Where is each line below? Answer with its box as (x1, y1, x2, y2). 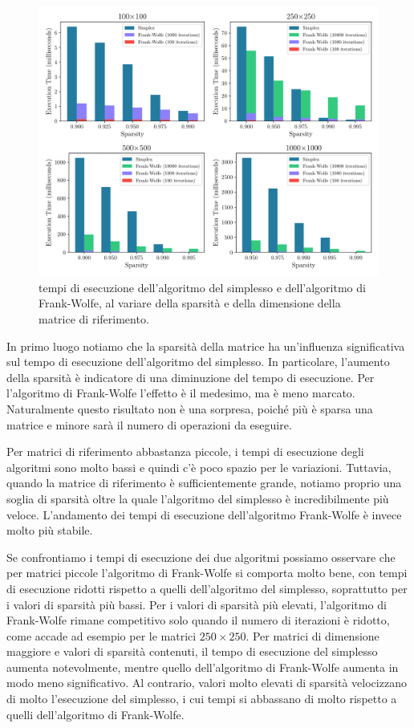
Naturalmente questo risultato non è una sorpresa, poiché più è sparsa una (6, 400, 373, 417)
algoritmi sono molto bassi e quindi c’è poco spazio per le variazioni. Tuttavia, (6, 458, 392, 475)
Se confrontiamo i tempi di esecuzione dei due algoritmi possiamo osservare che (6, 548, 396, 565)
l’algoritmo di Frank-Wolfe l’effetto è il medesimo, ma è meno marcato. (6, 384, 355, 401)
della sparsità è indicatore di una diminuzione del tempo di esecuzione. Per (6, 368, 375, 385)
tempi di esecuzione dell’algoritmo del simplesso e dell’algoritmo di (39, 279, 366, 295)
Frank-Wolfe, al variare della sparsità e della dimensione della (39, 295, 341, 311)
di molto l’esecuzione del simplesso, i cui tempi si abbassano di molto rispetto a (6, 690, 397, 707)
